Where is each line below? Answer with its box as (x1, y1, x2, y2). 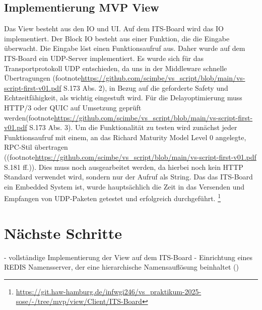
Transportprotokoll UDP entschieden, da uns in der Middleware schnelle (4, 63, 227, 73)
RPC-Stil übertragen (4, 142, 68, 152)
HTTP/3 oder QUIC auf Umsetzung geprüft (4, 102, 142, 112)
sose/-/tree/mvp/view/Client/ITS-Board (16, 296, 142, 306)
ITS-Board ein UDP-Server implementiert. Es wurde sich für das (4, 52, 204, 63)
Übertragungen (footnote (4, 73, 81, 83)
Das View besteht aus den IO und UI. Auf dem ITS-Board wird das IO (4, 23, 224, 34)
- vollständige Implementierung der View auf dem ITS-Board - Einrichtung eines (4, 252, 253, 262)
